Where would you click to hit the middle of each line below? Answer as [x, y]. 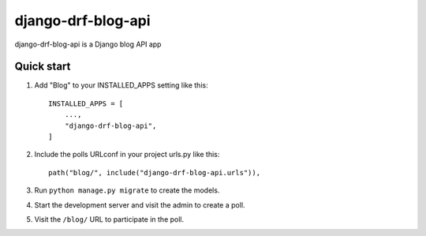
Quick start [43, 67]
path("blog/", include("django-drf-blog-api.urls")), [154, 172]
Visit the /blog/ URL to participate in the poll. [109, 219]
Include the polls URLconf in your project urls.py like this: [127, 155]
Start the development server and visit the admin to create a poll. [140, 204]
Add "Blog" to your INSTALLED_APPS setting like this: [121, 85]
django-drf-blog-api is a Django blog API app [88, 44]
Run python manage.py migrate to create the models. [127, 190]
